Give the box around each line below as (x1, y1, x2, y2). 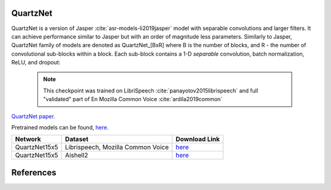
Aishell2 (65, 151, 88, 159)
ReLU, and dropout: (11, 59, 61, 66)
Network (15, 135, 41, 143)
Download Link (175, 135, 220, 143)
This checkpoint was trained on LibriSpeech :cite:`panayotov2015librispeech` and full (43, 86, 259, 94)
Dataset (65, 135, 89, 143)
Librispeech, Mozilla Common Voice (65, 143, 169, 151)
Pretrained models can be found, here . (11, 124, 109, 131)
